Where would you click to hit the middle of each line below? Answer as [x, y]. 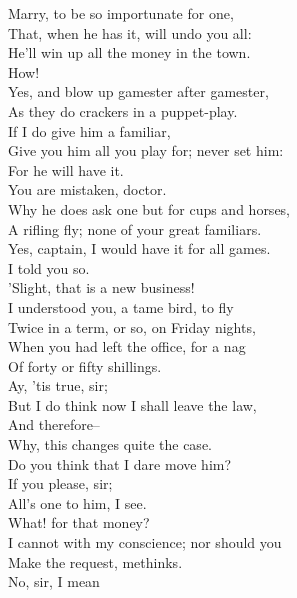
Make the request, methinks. [95, 561]
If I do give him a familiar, [89, 130]
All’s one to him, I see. [77, 502]
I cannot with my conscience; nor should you [145, 542]
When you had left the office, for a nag [127, 346]
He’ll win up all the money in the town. [129, 52]
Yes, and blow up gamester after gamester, [138, 91]
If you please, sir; [60, 483]
